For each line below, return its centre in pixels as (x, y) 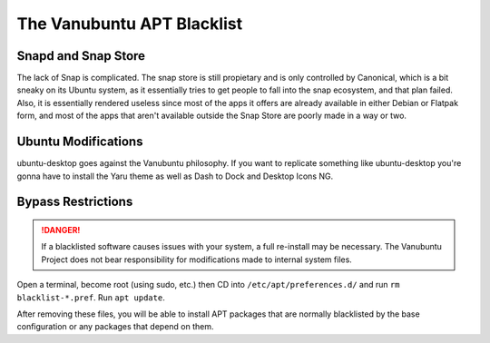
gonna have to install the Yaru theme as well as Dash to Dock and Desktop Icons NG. (175, 176)
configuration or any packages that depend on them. (115, 327)
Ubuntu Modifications (80, 142)
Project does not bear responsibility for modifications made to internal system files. (197, 260)
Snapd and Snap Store (81, 56)
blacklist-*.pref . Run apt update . (91, 297)
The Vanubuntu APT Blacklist (130, 24)
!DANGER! (61, 230)
